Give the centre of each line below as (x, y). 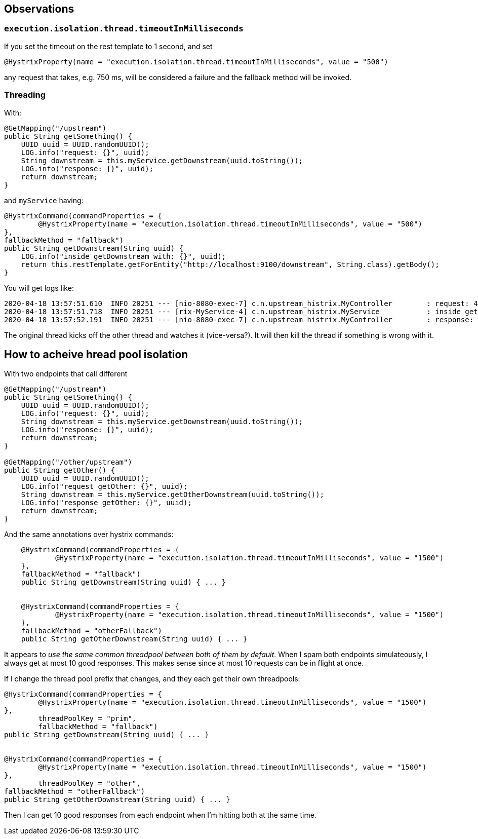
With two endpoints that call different (66, 374)
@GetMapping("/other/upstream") (68, 462)
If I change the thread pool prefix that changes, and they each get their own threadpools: (152, 679)
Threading (25, 95)
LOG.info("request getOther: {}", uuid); (104, 487)
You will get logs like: (39, 288)
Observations (39, 9)
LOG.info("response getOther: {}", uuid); (106, 503)
